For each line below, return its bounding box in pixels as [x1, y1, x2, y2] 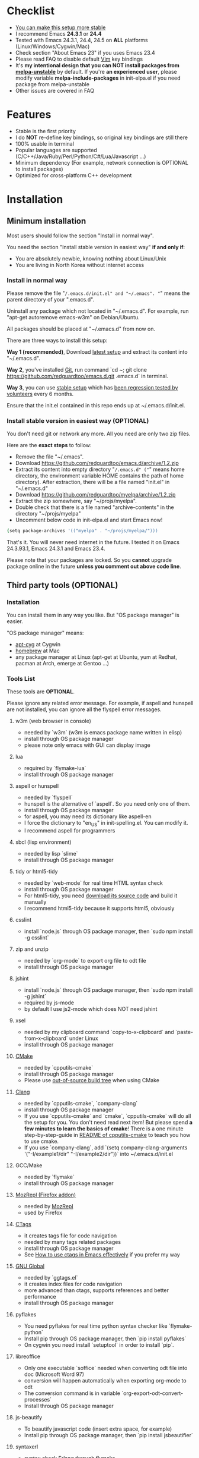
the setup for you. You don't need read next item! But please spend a [24, 1119, 193, 1126]
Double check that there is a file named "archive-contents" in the [15, 504, 174, 511]
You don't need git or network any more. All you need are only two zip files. [7, 430, 191, 438]
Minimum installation [7, 216, 86, 227]
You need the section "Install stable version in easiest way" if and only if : [7, 243, 185, 250]
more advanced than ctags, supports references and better [24, 1287, 169, 1294]
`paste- [175, 1029, 194, 1036]
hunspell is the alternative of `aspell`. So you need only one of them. [24, 800, 191, 807]
